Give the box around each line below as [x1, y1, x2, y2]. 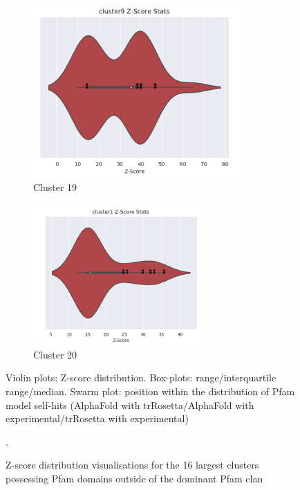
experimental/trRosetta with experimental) [6, 411, 189, 426]
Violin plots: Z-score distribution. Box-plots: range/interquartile [6, 370, 276, 385]
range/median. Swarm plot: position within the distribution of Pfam [6, 383, 295, 398]
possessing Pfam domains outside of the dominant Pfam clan [6, 471, 263, 485]
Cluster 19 [33, 179, 77, 194]
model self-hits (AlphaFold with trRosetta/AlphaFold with [6, 397, 254, 412]
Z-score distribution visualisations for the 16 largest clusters [6, 457, 259, 472]
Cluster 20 [33, 347, 77, 361]
